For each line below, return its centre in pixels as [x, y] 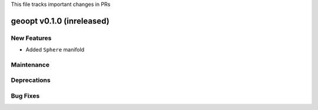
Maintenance [30, 64]
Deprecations [31, 80]
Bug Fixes [25, 96]
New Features [31, 38]
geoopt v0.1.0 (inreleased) [60, 21]
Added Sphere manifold [55, 50]
